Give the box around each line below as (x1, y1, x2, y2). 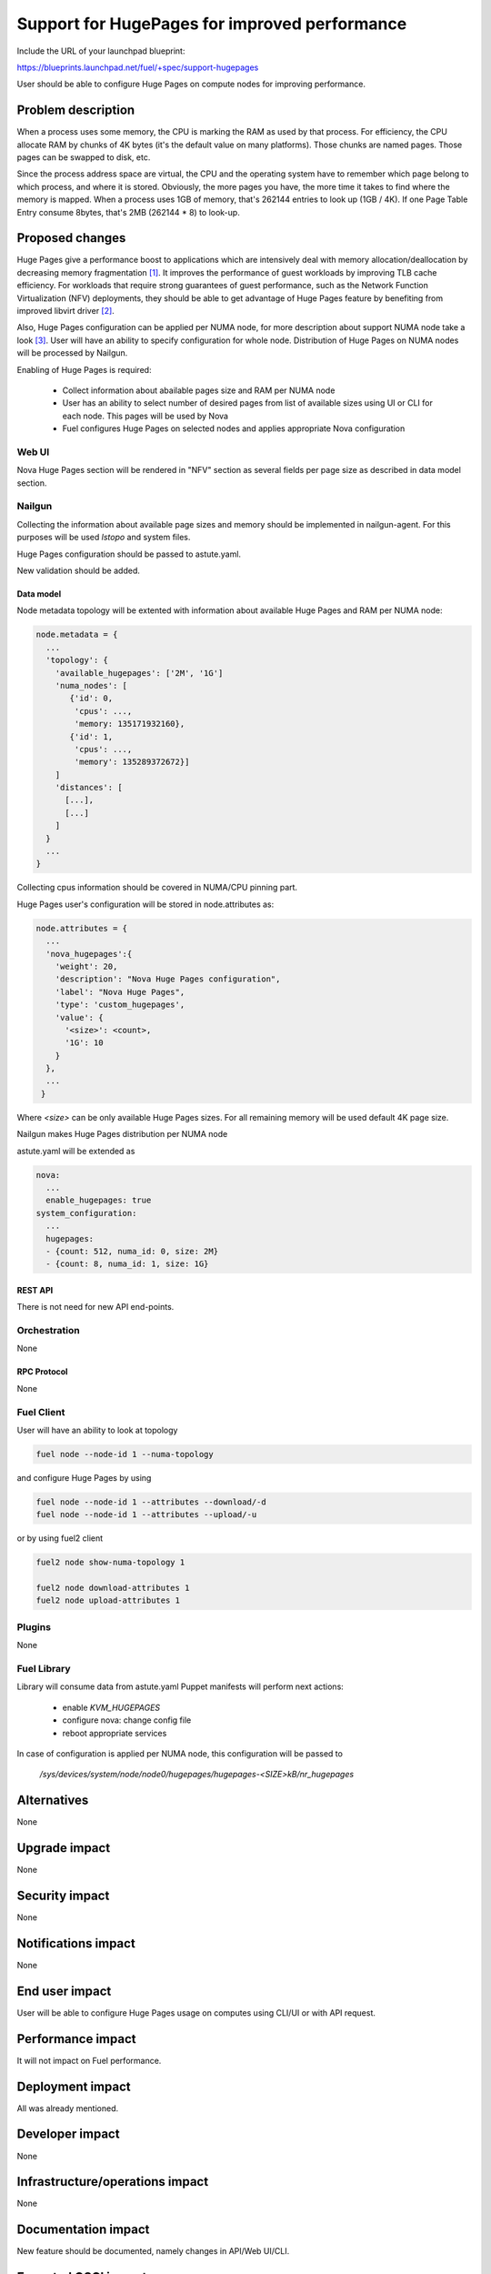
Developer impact (16, 2127, 120, 2142)
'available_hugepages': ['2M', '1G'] (55, 668, 224, 678)
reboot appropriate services (62, 1727, 167, 1738)
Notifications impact (16, 1936, 135, 1951)
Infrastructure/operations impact (16, 2174, 209, 2189)
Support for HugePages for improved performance (16, 14, 407, 34)
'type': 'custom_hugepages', (55, 1000, 185, 1010)
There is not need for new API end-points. (16, 1302, 175, 1313)
